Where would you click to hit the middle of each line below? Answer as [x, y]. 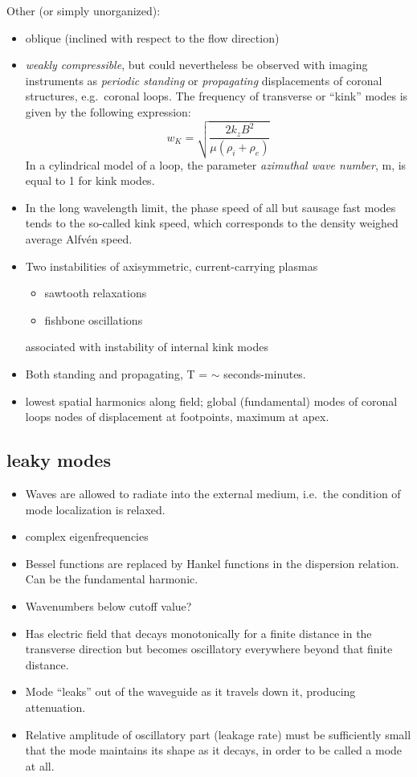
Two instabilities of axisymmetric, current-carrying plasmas [172, 266]
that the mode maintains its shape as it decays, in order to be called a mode [214, 750]
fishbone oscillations [94, 319]
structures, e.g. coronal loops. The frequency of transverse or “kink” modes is [217, 96]
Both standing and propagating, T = [117, 373]
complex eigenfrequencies [87, 536]
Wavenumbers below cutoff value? [108, 605]
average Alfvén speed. [79, 239]
